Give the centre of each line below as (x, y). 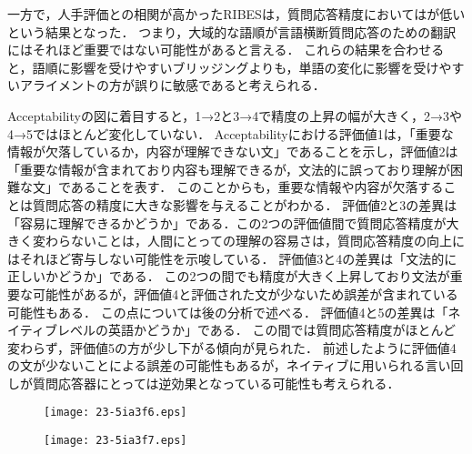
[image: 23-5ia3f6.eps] (115, 413)
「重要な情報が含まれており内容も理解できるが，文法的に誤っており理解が (229, 169)
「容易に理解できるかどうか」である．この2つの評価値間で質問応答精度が (227, 222)
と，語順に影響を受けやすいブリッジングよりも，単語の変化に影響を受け (223, 67)
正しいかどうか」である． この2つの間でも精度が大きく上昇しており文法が (229, 276)
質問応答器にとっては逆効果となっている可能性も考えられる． (216, 383)
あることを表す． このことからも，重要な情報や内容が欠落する (257, 187)
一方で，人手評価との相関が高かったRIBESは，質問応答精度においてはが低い (236, 14)
